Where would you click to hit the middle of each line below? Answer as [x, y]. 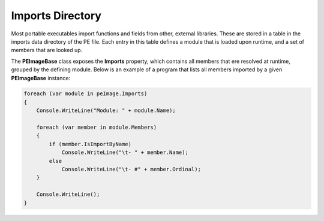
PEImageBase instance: [41, 78]
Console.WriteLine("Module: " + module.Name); [106, 110]
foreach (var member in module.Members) [97, 128]
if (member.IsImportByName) [90, 144]
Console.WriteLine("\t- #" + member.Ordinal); [131, 169]
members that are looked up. [47, 50]
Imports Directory [56, 16]
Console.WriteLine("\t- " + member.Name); [125, 152]
